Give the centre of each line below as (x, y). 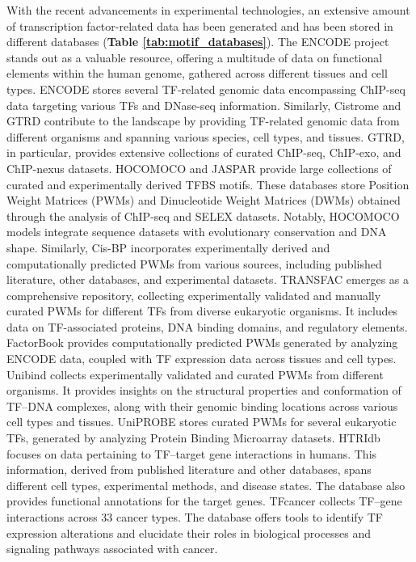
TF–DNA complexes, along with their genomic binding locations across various (202, 406)
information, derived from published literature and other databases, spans (189, 469)
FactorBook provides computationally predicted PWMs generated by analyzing (202, 342)
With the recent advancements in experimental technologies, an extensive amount (208, 10)
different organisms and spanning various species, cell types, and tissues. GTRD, (206, 136)
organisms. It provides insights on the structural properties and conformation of (204, 390)
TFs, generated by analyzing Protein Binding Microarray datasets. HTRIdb (193, 438)
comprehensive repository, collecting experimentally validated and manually (194, 295)
